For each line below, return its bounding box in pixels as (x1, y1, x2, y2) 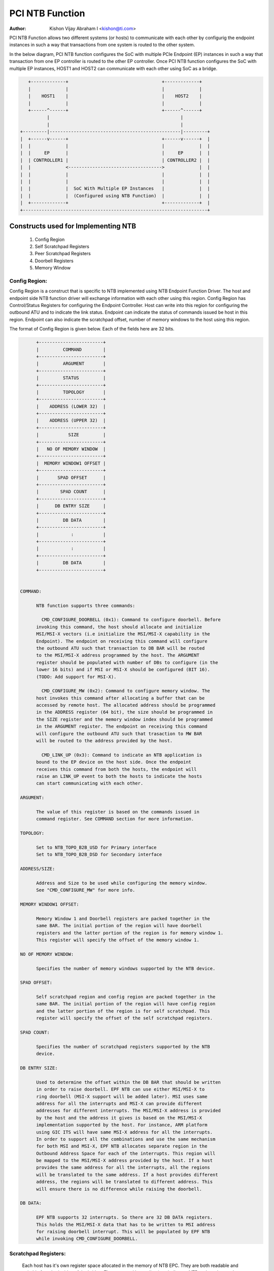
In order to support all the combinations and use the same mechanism (36, 1136, 216, 1142)
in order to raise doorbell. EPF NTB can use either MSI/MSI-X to (36, 1086, 205, 1093)
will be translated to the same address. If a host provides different (36, 1172, 218, 1177)
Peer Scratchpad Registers (35, 251, 91, 257)
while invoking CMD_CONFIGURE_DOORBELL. (36, 1236, 138, 1242)
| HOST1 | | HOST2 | (28, 93, 202, 99)
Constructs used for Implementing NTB (9, 222, 136, 230)
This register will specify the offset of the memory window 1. (36, 937, 200, 943)
